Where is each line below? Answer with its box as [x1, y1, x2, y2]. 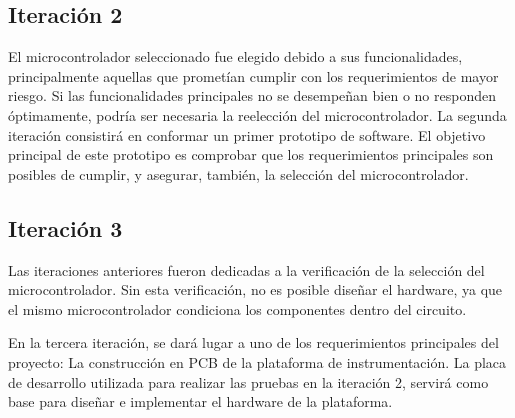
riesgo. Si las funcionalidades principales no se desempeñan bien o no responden [8, 85, 496, 106]
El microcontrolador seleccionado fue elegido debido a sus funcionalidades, [8, 46, 463, 67]
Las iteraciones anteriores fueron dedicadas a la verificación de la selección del [8, 259, 485, 280]
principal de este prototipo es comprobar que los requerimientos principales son [8, 144, 494, 165]
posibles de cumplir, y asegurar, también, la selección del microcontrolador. [8, 163, 469, 184]
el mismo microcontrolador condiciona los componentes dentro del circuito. [8, 298, 467, 319]
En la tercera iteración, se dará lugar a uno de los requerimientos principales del [8, 332, 499, 353]
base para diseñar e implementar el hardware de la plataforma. [8, 391, 393, 412]
